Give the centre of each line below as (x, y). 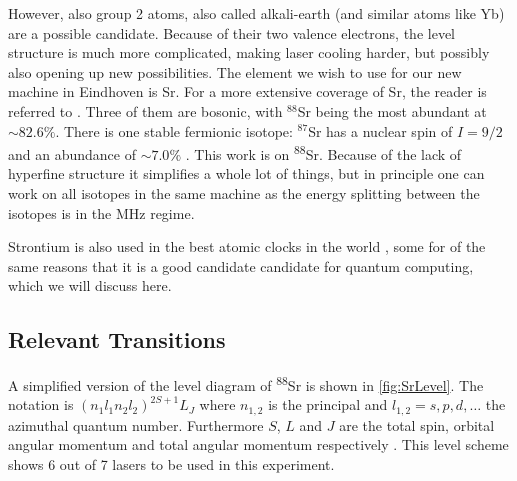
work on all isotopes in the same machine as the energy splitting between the (244, 193)
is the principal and (328, 404)
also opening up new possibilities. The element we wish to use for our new (235, 71)
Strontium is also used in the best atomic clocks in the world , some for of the (247, 246)
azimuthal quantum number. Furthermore (136, 424)
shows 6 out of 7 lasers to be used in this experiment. (171, 464)
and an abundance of (72, 153)
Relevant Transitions (117, 339)
